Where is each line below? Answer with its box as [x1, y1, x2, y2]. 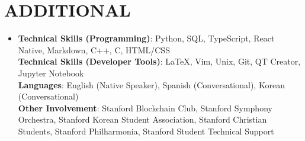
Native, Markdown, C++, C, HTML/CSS [18, 43, 170, 56]
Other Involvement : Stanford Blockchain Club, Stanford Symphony [18, 101, 272, 114]
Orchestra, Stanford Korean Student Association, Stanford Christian [18, 113, 267, 126]
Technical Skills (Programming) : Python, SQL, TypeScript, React [18, 32, 275, 44]
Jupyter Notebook [18, 66, 84, 79]
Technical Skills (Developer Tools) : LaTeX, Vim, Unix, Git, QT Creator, [18, 55, 301, 68]
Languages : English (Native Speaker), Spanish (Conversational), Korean [18, 78, 285, 91]
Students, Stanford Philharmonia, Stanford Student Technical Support [18, 124, 274, 137]
